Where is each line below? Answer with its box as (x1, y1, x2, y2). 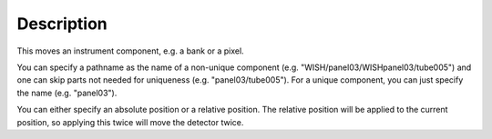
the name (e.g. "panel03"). (16, 87, 118, 98)
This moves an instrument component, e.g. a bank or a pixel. (16, 45, 245, 56)
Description (16, 14, 108, 34)
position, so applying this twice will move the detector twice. (16, 116, 244, 127)
